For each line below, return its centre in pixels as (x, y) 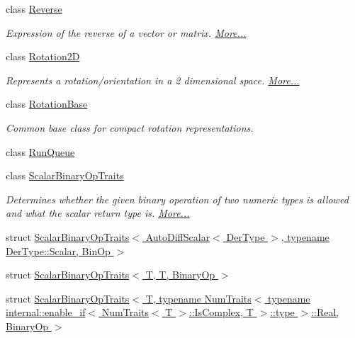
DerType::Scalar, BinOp (58, 250)
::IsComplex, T (221, 312)
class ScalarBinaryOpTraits (65, 175)
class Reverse (34, 9)
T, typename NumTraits (198, 298)
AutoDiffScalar (178, 236)
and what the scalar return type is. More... (98, 213)
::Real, (325, 312)
